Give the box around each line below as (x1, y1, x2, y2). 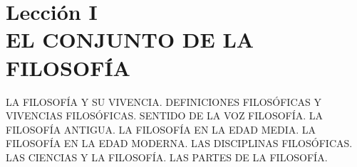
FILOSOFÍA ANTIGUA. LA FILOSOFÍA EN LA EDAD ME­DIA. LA (6, 122, 316, 136)
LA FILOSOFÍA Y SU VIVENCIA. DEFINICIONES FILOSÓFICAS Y (6, 94, 321, 109)
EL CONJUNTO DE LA (6, 25, 254, 54)
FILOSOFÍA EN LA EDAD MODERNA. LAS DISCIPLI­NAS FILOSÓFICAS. (6, 136, 353, 151)
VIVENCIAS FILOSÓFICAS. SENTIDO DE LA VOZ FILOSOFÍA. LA (6, 108, 324, 123)
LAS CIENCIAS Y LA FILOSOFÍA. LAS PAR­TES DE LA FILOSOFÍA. (6, 149, 328, 164)
